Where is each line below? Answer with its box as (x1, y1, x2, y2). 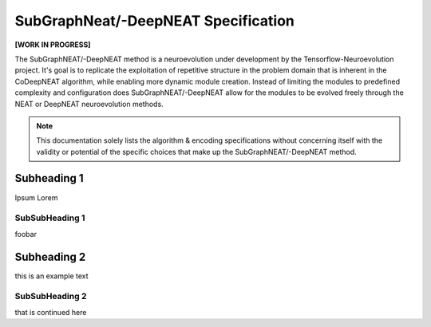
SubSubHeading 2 (14, 291, 87, 302)
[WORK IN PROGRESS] (14, 40, 91, 49)
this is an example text (14, 271, 89, 281)
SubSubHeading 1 (14, 212, 85, 223)
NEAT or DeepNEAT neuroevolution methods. (14, 99, 164, 108)
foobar (14, 229, 38, 238)
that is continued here (14, 307, 87, 317)
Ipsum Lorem (14, 192, 58, 203)
